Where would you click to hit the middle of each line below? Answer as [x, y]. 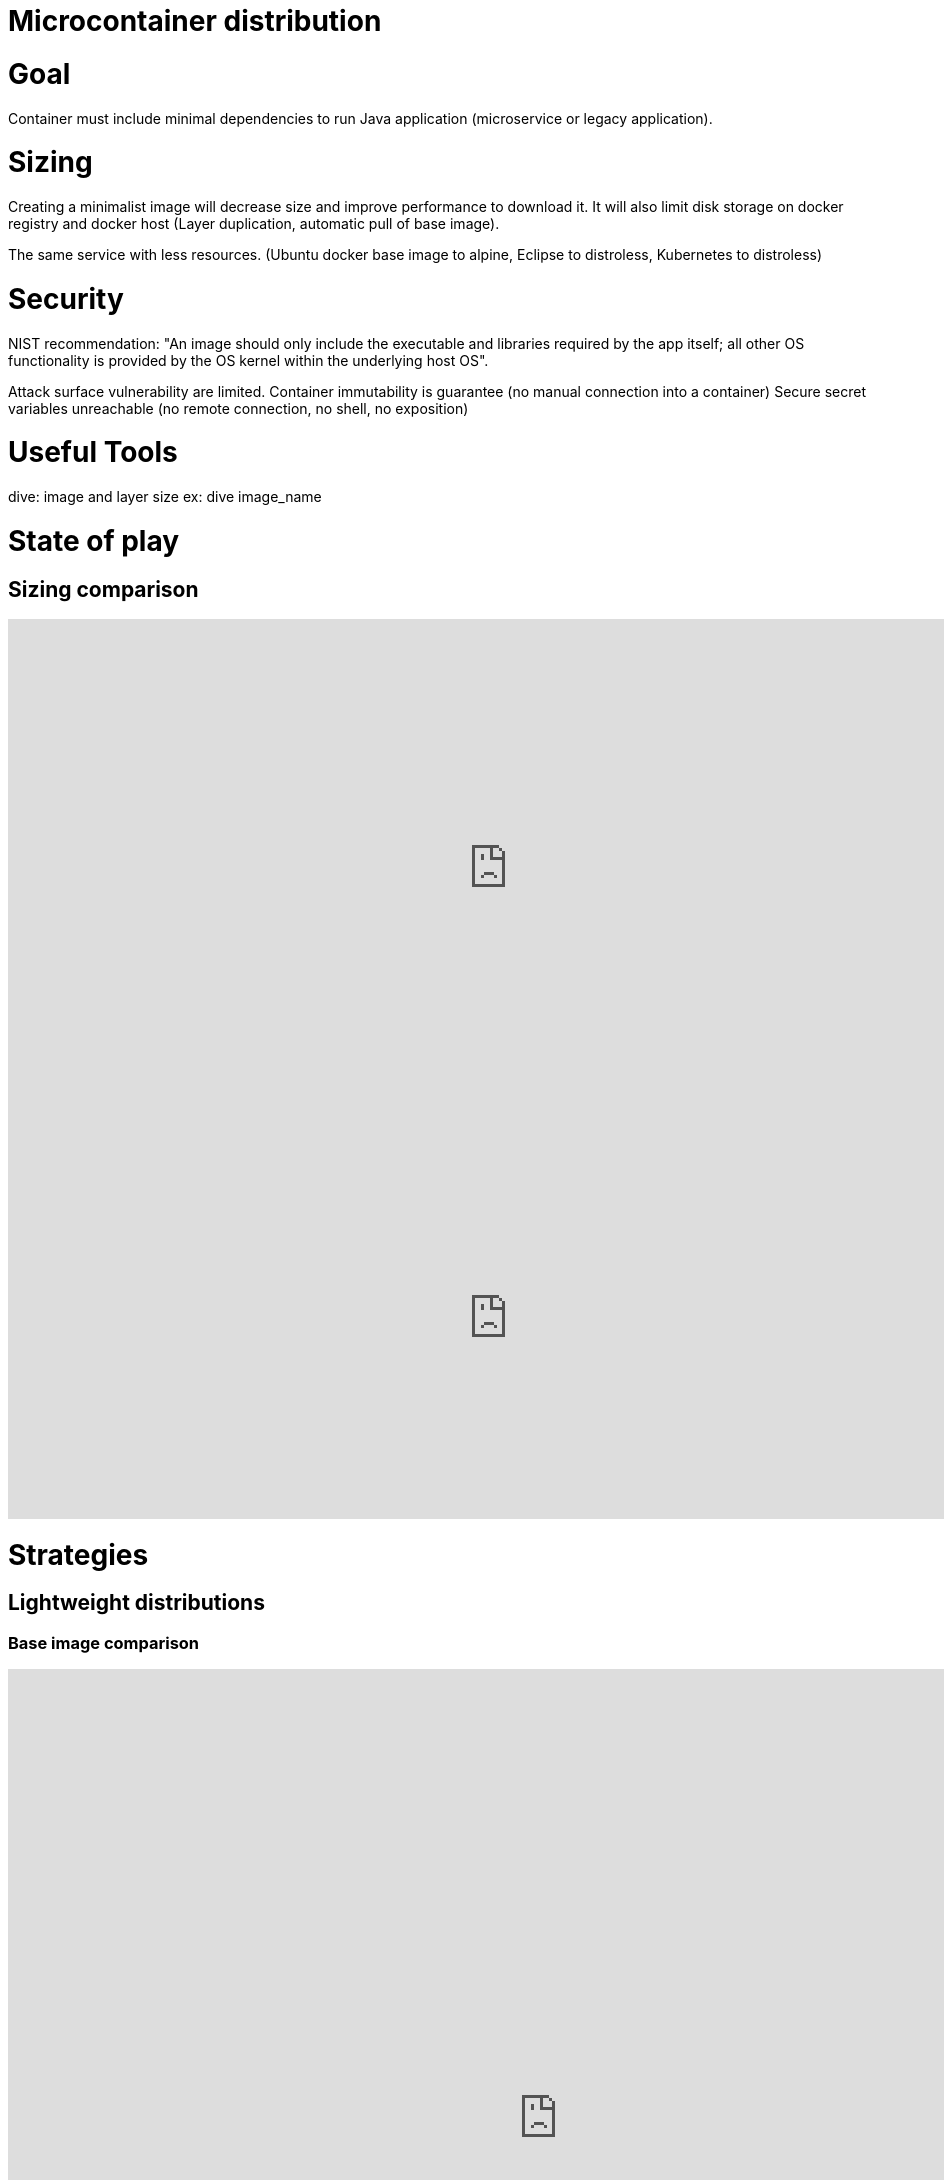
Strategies [78, 1554]
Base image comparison [104, 1642]
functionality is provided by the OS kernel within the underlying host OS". [248, 360]
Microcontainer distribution [195, 21]
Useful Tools [93, 452]
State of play [94, 540]
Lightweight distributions [136, 1603]
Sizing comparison [103, 589]
